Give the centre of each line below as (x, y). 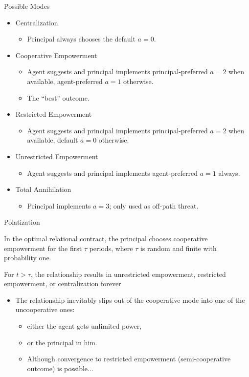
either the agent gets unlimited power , (84, 326)
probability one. (28, 258)
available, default (53, 140)
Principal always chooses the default (81, 39)
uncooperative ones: (45, 309)
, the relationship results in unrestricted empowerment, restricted (128, 274)
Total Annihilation (43, 189)
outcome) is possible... (60, 368)
